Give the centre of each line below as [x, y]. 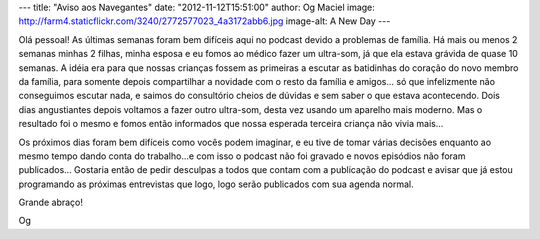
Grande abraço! [51, 202]
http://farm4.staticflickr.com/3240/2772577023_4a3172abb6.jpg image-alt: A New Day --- [204, 21]
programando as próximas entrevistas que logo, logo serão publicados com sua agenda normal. [216, 184]
